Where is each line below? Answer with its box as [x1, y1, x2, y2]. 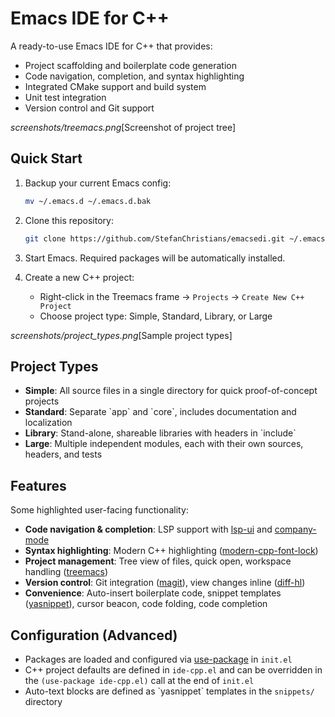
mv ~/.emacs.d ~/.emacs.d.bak [24, 196, 152, 206]
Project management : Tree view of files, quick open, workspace [24, 555, 292, 567]
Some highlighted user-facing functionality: [10, 504, 189, 516]
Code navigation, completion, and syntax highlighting [24, 70, 245, 82]
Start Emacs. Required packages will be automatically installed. [24, 252, 286, 264]
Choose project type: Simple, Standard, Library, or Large [39, 310, 273, 322]
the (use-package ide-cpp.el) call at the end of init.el [24, 674, 255, 686]
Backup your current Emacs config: [24, 177, 172, 189]
